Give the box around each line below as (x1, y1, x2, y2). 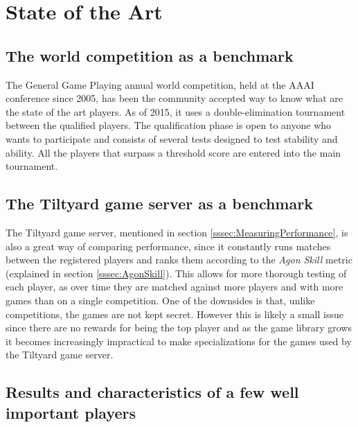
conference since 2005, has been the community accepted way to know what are (6, 91, 343, 105)
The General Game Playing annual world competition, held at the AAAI (6, 77, 314, 91)
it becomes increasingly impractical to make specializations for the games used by (6, 333, 352, 348)
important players (6, 401, 136, 423)
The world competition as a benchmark (6, 44, 294, 66)
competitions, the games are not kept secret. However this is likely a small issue (6, 306, 343, 321)
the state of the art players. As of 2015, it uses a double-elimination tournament (6, 104, 346, 119)
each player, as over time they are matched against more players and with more (6, 279, 343, 294)
